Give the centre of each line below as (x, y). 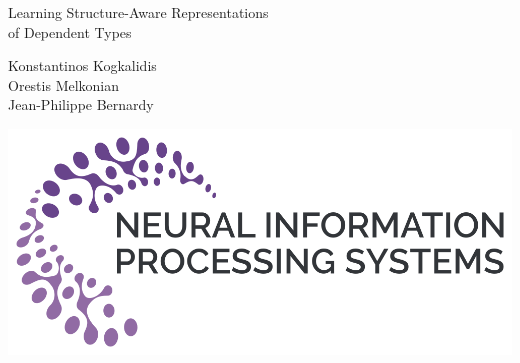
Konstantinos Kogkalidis (82, 65)
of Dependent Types (70, 31)
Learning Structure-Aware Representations (138, 12)
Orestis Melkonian (64, 84)
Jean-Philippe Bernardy (81, 104)
